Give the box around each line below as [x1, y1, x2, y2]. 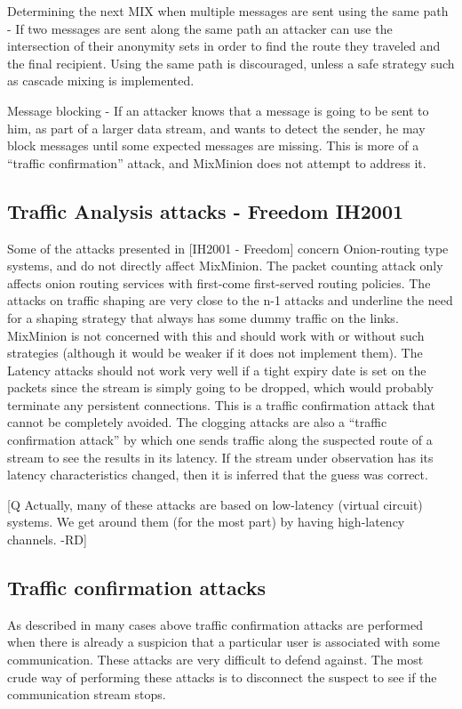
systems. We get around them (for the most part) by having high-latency [7, 512, 405, 531]
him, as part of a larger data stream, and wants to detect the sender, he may [7, 118, 426, 137]
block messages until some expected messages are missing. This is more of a [7, 136, 419, 155]
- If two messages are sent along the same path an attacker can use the [7, 19, 393, 37]
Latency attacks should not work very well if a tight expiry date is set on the [7, 360, 426, 379]
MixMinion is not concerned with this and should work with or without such [7, 326, 425, 344]
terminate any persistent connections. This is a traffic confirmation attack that [7, 395, 435, 414]
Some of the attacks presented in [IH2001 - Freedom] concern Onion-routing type [7, 238, 449, 257]
